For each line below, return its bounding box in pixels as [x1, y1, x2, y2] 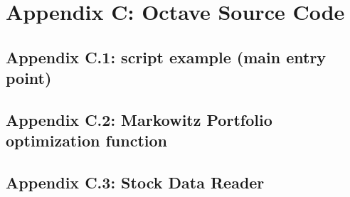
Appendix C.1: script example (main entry [6, 46, 327, 68]
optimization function [6, 129, 168, 151]
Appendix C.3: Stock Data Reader [6, 171, 265, 193]
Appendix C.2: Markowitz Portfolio [6, 108, 272, 130]
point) [6, 67, 52, 89]
